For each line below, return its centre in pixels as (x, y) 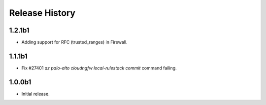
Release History (42, 13)
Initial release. (35, 94)
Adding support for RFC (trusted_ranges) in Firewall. (74, 42)
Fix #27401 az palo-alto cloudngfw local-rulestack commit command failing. (99, 68)
